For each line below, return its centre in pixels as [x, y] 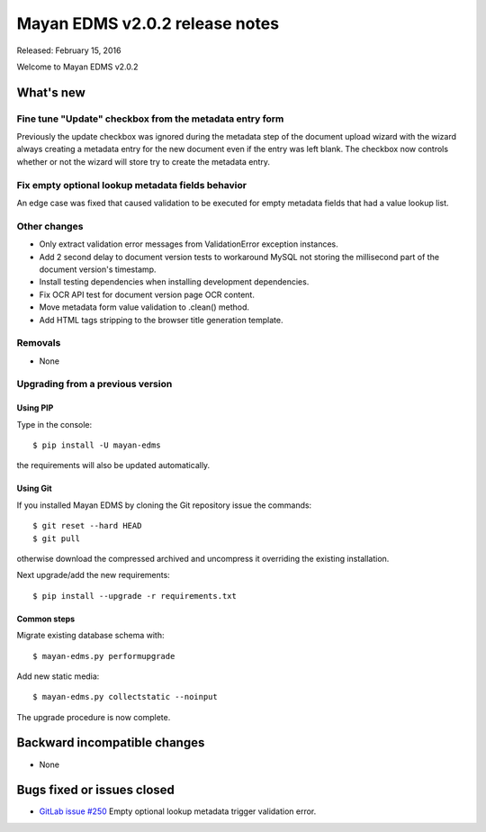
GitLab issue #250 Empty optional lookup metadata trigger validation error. [178, 811]
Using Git [35, 488]
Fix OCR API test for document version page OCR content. [147, 294]
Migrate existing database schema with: [90, 636]
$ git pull [57, 538]
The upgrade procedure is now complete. [94, 717]
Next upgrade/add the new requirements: [93, 575]
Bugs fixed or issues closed [96, 790]
